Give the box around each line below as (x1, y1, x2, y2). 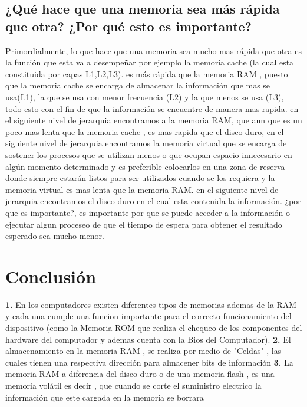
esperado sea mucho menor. (5, 229, 104, 242)
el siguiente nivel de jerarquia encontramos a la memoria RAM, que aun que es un (5, 114, 302, 126)
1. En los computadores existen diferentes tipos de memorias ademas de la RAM (5, 298, 297, 310)
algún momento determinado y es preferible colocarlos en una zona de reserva (5, 160, 285, 172)
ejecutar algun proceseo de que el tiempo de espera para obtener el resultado (5, 218, 282, 230)
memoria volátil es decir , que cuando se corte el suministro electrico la (5, 379, 262, 391)
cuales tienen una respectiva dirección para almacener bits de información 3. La (5, 356, 293, 368)
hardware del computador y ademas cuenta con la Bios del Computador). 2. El (5, 333, 291, 345)
